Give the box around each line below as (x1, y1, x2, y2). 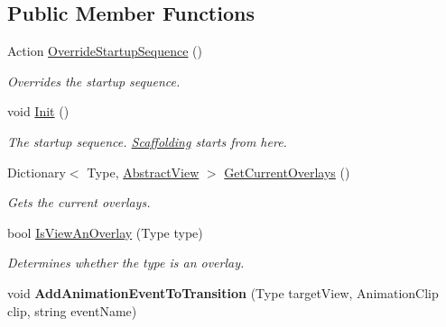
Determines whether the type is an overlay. (7, 253, 245, 272)
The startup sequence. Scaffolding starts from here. (7, 132, 287, 150)
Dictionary (7, 162, 66, 181)
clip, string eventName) (7, 301, 137, 320)
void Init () (7, 102, 70, 121)
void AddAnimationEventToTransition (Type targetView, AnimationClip (7, 283, 439, 302)
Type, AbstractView (87, 162, 200, 181)
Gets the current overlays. (7, 193, 151, 212)
